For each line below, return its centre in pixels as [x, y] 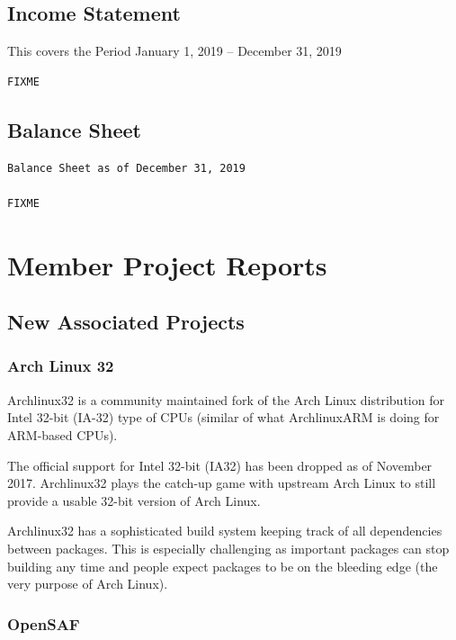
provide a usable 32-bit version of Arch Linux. [134, 500]
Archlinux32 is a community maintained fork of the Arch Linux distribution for [226, 399]
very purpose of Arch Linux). [88, 584]
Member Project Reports [167, 264]
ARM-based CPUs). [63, 434]
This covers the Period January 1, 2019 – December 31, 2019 [174, 51]
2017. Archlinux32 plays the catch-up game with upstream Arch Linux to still [222, 483]
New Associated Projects [126, 322]
